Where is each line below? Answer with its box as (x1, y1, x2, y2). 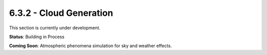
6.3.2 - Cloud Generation (9, 7, 113, 18)
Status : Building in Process (9, 34, 65, 40)
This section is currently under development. (9, 25, 101, 31)
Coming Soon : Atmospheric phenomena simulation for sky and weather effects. (9, 43, 172, 49)
